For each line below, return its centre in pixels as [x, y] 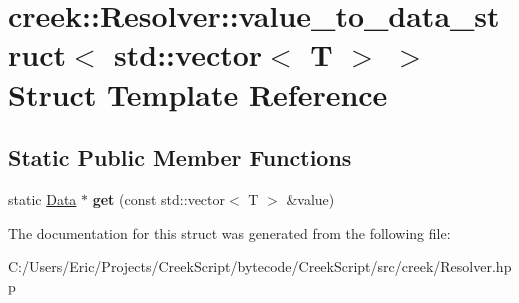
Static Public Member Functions [180, 157]
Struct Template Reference [198, 93]
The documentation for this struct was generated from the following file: [229, 232]
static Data [42, 198]
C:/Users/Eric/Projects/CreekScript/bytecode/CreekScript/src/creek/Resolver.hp [260, 266]
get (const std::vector [159, 198]
